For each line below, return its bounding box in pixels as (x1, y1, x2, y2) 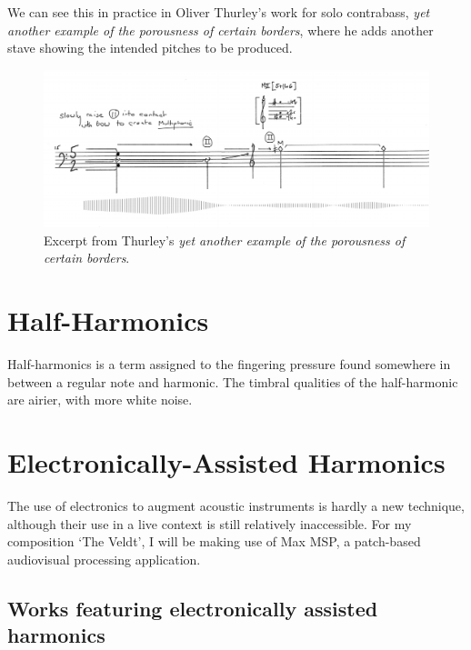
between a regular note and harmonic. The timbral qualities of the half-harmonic (7, 372, 458, 391)
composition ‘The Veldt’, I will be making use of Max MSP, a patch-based (7, 532, 421, 551)
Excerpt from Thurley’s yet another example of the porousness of (44, 230, 406, 249)
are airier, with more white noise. (7, 390, 193, 409)
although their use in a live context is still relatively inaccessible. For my (7, 514, 412, 533)
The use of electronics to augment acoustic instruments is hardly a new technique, (7, 496, 465, 515)
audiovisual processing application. (7, 549, 201, 568)
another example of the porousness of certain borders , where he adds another (7, 20, 434, 39)
